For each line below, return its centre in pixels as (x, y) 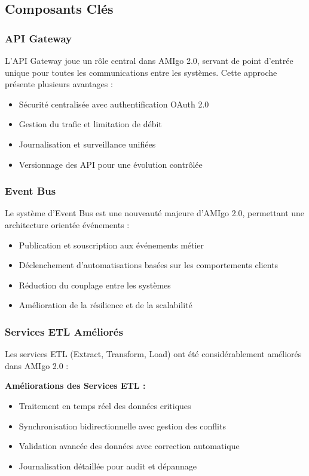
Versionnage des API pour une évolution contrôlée (111, 164)
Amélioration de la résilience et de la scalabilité (105, 305)
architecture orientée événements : (67, 224)
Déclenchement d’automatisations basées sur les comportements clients (149, 265)
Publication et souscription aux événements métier (111, 245)
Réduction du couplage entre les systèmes (95, 285)
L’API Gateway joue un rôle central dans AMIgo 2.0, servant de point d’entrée (149, 60)
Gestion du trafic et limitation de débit (90, 124)
